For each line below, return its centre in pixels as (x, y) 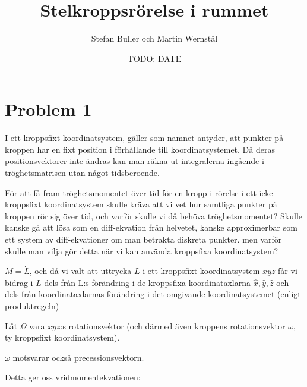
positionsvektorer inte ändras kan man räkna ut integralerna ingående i (134, 161)
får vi (288, 271)
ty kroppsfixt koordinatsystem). (62, 337)
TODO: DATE (154, 58)
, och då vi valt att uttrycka (80, 271)
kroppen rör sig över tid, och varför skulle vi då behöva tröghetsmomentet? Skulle (154, 215)
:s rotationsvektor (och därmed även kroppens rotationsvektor (173, 325)
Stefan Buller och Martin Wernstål (154, 38)
